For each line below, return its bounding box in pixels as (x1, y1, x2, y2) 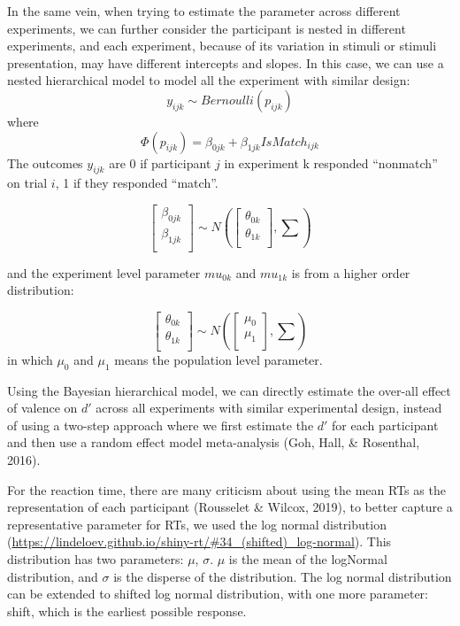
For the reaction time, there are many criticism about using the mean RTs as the (7, 480, 446, 498)
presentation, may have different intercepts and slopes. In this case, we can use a (7, 53, 444, 72)
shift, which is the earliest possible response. (7, 601, 247, 620)
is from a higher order (291, 263, 410, 282)
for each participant (332, 415, 439, 434)
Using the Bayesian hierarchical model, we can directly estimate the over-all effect (7, 381, 451, 399)
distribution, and (7, 567, 98, 585)
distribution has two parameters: (7, 549, 184, 568)
